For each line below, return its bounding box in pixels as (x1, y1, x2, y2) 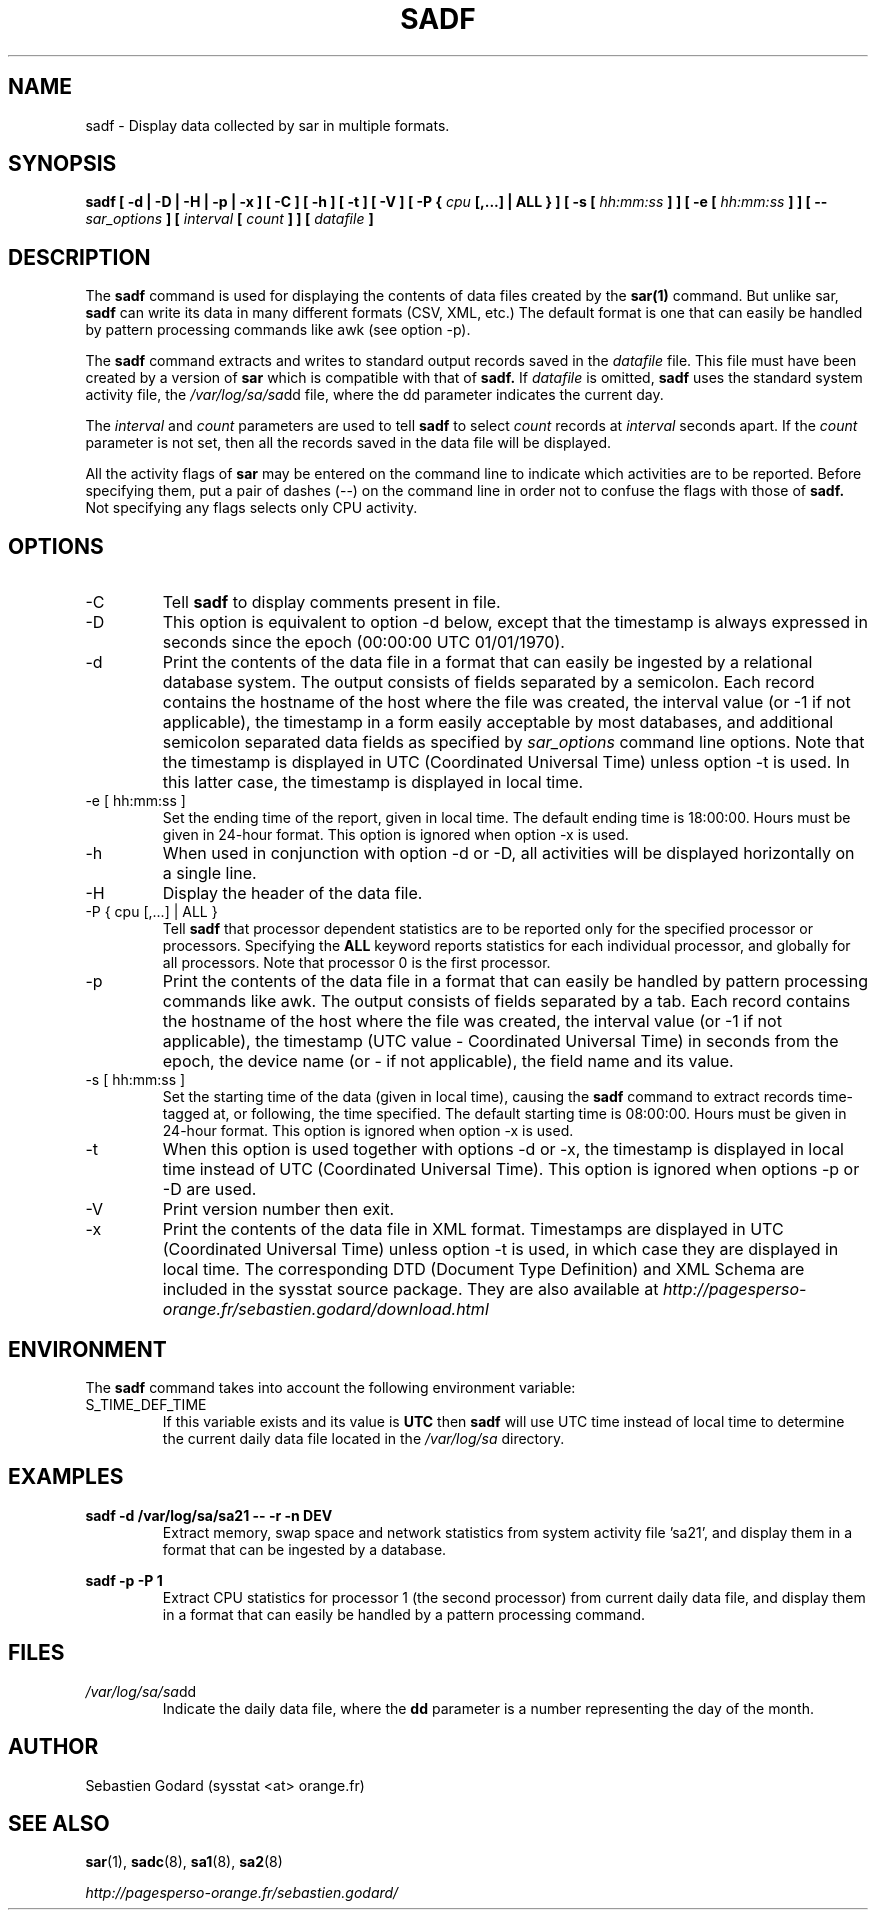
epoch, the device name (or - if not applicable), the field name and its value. (162, 1051, 734, 1072)
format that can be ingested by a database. (162, 1540, 447, 1558)
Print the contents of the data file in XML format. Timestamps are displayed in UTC (162, 1219, 784, 1240)
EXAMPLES (8, 1464, 124, 1490)
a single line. (162, 863, 257, 884)
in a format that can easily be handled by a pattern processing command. (162, 1605, 646, 1623)
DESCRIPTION (8, 244, 151, 270)
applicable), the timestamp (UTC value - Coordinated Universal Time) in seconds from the (162, 1031, 839, 1052)
